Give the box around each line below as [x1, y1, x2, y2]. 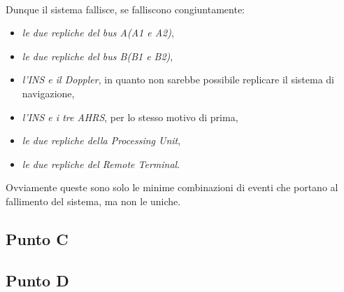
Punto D [6, 269, 69, 291]
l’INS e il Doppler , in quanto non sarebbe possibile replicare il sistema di [22, 72, 334, 87]
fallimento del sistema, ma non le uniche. [6, 193, 181, 208]
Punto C [6, 228, 69, 249]
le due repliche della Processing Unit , [22, 133, 181, 148]
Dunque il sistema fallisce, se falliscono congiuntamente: [6, 1, 245, 16]
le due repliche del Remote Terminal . [22, 156, 180, 171]
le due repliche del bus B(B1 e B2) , [22, 48, 173, 63]
